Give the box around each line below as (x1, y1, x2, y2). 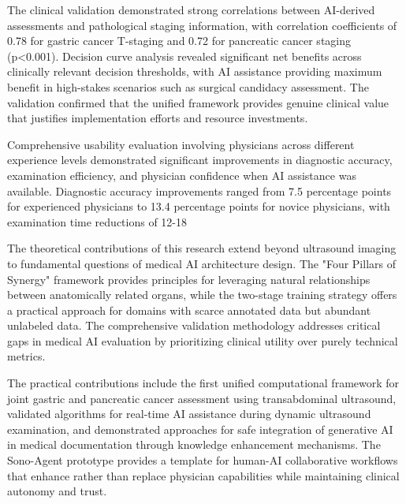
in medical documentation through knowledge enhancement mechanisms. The (7, 436, 381, 453)
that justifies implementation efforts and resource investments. (7, 110, 308, 126)
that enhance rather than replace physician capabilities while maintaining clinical (7, 467, 400, 483)
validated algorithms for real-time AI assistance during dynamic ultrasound (7, 405, 371, 422)
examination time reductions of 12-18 (7, 213, 188, 230)
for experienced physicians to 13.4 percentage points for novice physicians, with (7, 198, 390, 215)
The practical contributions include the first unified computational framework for (7, 375, 400, 391)
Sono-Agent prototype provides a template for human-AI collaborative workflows (7, 452, 398, 469)
